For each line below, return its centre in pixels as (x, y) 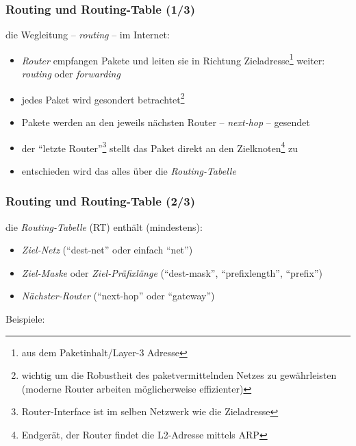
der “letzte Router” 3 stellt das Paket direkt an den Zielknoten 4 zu (160, 147)
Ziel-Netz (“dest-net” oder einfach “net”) (107, 250)
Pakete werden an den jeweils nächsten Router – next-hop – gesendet (166, 122)
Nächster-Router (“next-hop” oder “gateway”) (118, 296)
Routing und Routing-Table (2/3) (100, 201)
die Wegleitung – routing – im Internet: (88, 35)
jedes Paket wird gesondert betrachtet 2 (103, 98)
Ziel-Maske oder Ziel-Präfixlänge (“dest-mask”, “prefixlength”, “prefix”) (172, 272)
